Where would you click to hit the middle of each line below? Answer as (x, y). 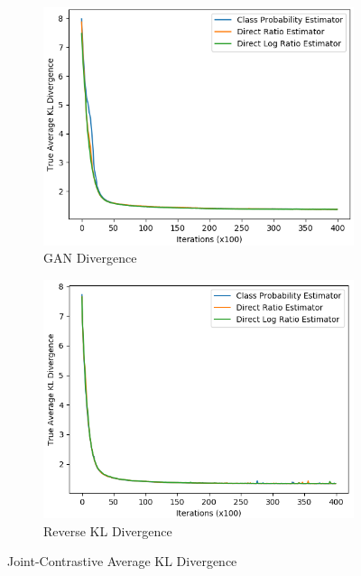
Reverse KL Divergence (108, 530)
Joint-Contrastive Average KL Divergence (122, 561)
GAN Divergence (90, 258)
